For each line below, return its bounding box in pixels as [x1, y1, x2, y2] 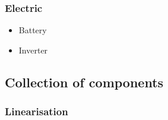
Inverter [18, 43, 48, 56]
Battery [18, 24, 47, 36]
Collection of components [5, 72, 164, 91]
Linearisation [5, 104, 68, 119]
